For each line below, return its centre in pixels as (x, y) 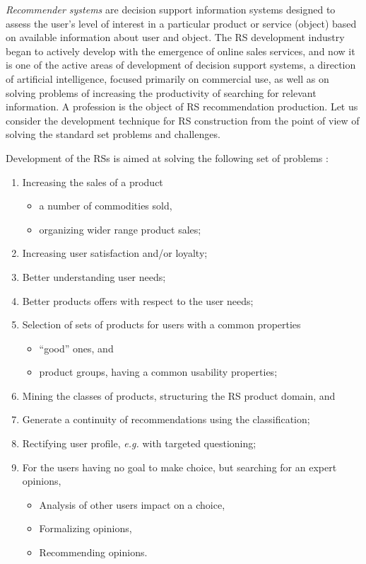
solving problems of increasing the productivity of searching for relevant (161, 92)
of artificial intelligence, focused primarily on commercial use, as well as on (167, 78)
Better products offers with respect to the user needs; (138, 300)
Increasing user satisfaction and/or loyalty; (115, 253)
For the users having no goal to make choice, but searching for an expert (179, 467)
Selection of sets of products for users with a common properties (161, 324)
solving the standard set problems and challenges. (113, 134)
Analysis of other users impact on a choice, (132, 504)
